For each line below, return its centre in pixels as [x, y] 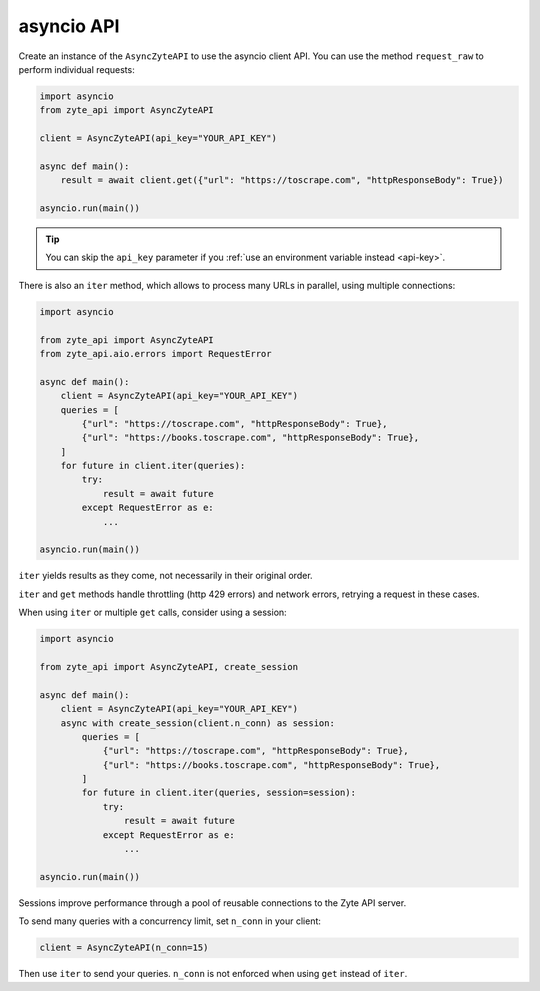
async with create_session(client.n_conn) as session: [197, 723]
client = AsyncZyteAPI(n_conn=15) [124, 948]
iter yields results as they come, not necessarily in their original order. [166, 576]
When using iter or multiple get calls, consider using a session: [152, 612]
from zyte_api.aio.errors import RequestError [155, 353]
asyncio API [69, 26]
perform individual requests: [76, 69]
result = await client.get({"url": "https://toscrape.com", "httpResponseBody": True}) [282, 180]
